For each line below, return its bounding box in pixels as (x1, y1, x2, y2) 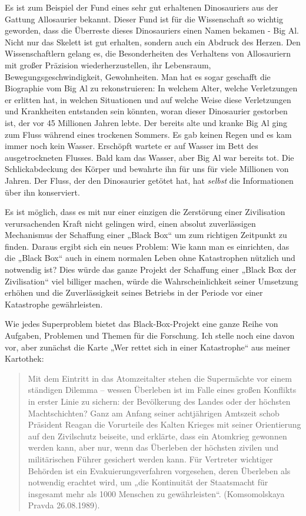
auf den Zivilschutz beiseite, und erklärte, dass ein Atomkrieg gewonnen (28, 429, 287, 442)
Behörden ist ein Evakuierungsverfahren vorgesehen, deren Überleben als (28, 464, 291, 477)
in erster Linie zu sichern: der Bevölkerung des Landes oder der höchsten (28, 395, 291, 407)
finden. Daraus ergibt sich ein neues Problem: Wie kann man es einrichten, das (5, 240, 290, 252)
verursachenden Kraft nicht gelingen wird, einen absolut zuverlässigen (5, 217, 256, 229)
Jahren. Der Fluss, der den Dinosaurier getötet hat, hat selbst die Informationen (5, 174, 294, 186)
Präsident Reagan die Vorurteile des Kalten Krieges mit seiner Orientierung (28, 418, 301, 431)
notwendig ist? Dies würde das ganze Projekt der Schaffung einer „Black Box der (5, 263, 297, 276)
